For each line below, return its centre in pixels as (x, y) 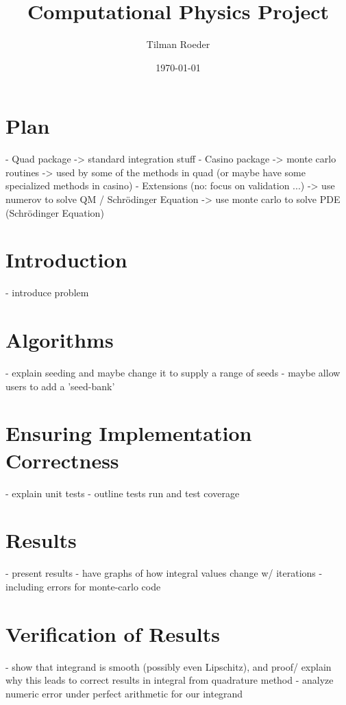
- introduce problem (47, 292)
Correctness (62, 460)
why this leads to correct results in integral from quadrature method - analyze (170, 680)
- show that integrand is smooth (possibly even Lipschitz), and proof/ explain (169, 666)
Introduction (66, 260)
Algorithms (60, 340)
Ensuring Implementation (129, 433)
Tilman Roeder (178, 44)
